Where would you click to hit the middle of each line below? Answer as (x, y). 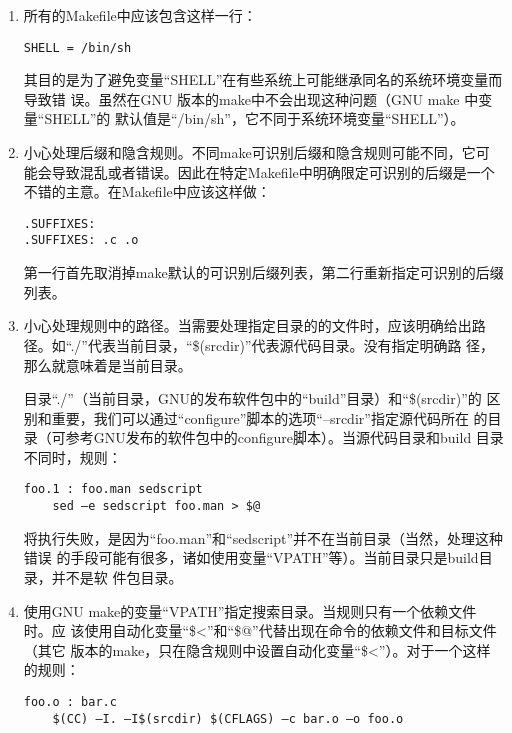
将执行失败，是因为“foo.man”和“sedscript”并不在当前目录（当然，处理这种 (263, 537)
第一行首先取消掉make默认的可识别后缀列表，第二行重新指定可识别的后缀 (263, 272)
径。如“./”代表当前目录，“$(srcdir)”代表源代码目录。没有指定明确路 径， (259, 344)
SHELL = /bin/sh (77, 47)
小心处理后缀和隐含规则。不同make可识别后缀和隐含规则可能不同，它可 (256, 152)
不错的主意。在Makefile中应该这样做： (147, 191)
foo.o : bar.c (70, 701)
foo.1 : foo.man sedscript (113, 489)
